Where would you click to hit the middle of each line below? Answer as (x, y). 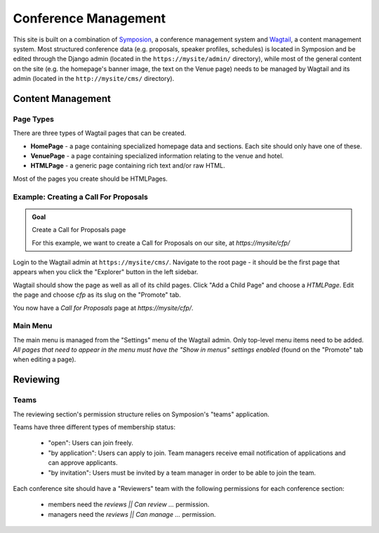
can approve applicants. (83, 463)
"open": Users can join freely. (91, 443)
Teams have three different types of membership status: (94, 427)
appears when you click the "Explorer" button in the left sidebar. (106, 272)
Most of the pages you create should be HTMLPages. (90, 179)
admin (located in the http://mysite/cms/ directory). (94, 79)
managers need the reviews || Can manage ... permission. (132, 514)
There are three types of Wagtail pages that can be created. (99, 133)
